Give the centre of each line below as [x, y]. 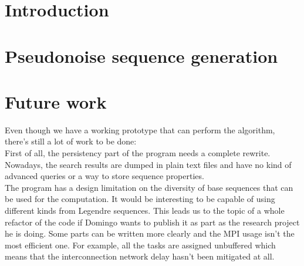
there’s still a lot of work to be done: [71, 141]
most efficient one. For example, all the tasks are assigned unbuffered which [140, 245]
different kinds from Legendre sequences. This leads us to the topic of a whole [145, 211]
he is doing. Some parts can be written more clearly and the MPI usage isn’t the [150, 233]
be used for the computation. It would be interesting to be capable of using [140, 199]
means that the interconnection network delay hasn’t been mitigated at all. [140, 256]
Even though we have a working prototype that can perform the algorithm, [140, 129]
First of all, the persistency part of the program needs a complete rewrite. [138, 153]
